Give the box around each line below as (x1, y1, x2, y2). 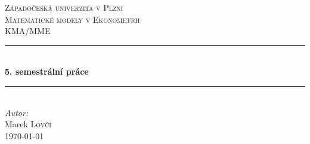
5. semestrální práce (5, 65, 89, 78)
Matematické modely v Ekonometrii (5, 13, 140, 25)
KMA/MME (5, 24, 51, 37)
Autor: (5, 106, 29, 118)
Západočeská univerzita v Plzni (5, 1, 123, 13)
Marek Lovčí (5, 118, 51, 130)
